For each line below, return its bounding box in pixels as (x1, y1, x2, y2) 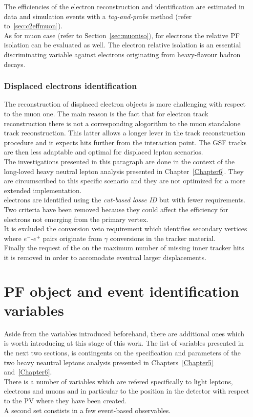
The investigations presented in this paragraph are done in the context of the (4, 156, 235, 166)
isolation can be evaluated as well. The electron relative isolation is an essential (4, 40, 241, 50)
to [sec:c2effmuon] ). (4, 21, 63, 31)
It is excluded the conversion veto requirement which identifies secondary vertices (4, 223, 247, 234)
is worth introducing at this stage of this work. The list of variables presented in (4, 338, 244, 348)
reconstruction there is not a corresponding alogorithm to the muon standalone (4, 118, 241, 128)
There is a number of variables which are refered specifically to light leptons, (4, 376, 233, 386)
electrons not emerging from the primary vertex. (4, 214, 148, 224)
